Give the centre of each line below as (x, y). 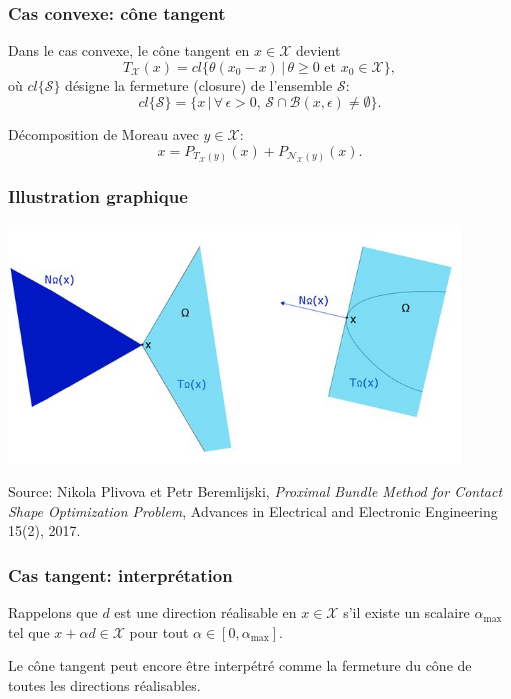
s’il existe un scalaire (406, 612)
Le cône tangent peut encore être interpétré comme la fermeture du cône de (240, 665)
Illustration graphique (98, 196)
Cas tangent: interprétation (120, 574)
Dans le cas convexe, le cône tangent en (129, 50)
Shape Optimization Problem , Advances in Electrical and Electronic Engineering (253, 510)
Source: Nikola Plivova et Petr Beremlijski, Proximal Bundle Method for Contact (255, 491)
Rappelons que (53, 612)
